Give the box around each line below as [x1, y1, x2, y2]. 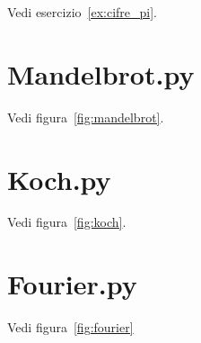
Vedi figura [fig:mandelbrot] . [7, 107, 164, 126]
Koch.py [7, 160, 111, 197]
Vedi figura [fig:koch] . [7, 212, 127, 231]
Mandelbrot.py [7, 55, 195, 92]
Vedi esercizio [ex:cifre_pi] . [7, 3, 158, 21]
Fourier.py [7, 266, 137, 302]
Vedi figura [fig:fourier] [7, 318, 134, 337]
